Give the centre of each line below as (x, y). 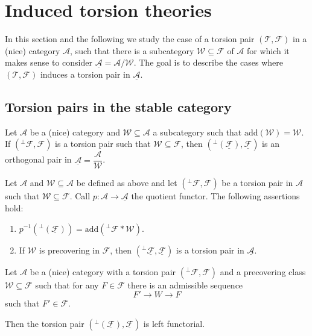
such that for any (67, 285)
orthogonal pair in (38, 159)
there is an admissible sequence (185, 285)
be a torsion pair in (257, 183)
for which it (268, 50)
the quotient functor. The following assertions (215, 196)
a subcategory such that (197, 132)
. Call (80, 196)
